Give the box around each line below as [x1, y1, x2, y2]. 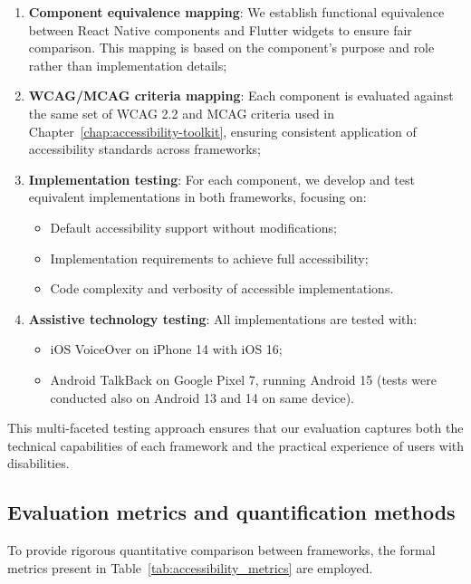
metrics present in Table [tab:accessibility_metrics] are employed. [7, 558, 373, 577]
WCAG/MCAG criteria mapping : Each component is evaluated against [28, 86, 454, 105]
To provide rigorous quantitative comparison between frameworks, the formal [7, 541, 436, 560]
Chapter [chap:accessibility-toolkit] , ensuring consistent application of [28, 121, 417, 140]
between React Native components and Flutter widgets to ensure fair [28, 20, 412, 39]
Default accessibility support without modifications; [50, 217, 337, 236]
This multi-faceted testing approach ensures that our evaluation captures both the [7, 418, 464, 437]
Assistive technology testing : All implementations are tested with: [28, 309, 418, 328]
